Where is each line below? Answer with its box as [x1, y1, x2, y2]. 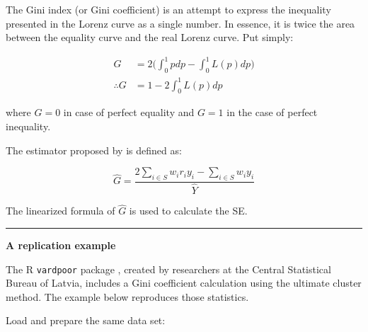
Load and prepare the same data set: [6, 313, 166, 328]
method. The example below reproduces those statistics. [6, 289, 249, 304]
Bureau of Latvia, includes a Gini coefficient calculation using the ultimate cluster [6, 275, 362, 290]
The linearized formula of [6, 203, 115, 218]
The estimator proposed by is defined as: [6, 142, 182, 157]
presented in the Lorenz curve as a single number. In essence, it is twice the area [6, 16, 355, 30]
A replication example [6, 237, 116, 252]
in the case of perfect [226, 105, 318, 120]
